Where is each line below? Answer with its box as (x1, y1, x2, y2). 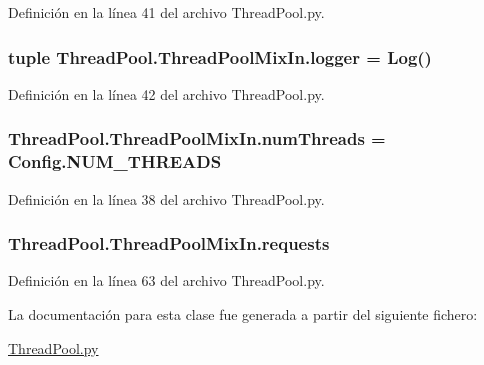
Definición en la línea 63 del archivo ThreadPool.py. (8, 270, 325, 291)
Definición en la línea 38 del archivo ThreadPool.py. (8, 188, 325, 209)
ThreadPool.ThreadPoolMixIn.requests (8, 231, 330, 256)
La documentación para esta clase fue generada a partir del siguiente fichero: (8, 303, 478, 324)
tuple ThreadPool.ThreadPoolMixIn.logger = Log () (8, 44, 432, 69)
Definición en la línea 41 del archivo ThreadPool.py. (8, 2, 325, 22)
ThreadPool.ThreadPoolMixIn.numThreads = (8, 126, 386, 151)
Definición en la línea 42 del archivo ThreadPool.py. (8, 83, 325, 104)
